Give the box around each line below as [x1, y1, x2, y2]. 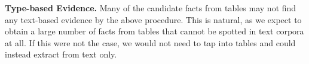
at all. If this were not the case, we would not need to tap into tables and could [5, 36, 296, 49]
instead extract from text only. [5, 48, 117, 60]
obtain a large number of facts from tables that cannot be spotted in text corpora [5, 25, 304, 37]
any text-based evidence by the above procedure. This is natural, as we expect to [5, 13, 302, 25]
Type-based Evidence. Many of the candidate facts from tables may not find [5, 2, 296, 14]
